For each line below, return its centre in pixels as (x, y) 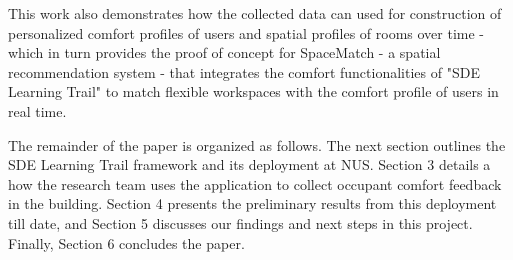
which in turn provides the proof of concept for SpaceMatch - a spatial (224, 52)
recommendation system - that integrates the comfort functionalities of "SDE (244, 71)
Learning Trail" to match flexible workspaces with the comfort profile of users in (253, 91)
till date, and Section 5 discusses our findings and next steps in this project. (240, 222)
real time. (37, 110)
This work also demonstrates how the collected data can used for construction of (255, 13)
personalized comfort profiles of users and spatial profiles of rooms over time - (246, 32)
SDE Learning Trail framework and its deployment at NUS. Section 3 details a (249, 164)
